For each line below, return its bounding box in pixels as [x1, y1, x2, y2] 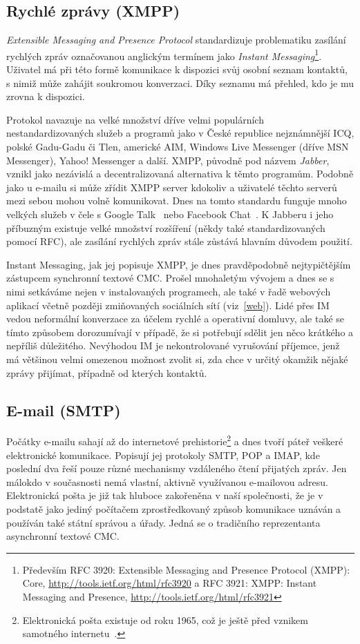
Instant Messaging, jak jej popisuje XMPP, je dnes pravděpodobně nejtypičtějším [6, 257, 351, 271]
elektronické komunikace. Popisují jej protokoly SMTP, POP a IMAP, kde [6, 447, 320, 462]
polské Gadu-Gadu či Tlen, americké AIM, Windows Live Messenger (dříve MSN [6, 139, 349, 154]
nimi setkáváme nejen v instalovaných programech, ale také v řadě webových [6, 284, 331, 298]
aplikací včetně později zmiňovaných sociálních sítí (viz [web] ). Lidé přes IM [6, 297, 330, 312]
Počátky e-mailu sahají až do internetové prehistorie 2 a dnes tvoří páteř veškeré [6, 432, 343, 448]
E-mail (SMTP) [6, 399, 121, 420]
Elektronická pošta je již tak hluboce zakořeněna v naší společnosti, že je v [6, 488, 323, 502]
